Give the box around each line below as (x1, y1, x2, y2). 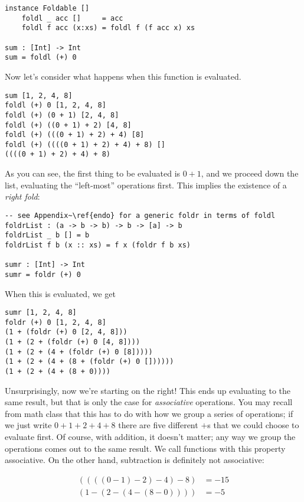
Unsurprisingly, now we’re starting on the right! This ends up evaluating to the (5, 384, 291, 396)
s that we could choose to (207, 419, 299, 431)
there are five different (118, 419, 198, 431)
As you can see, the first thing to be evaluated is (5, 167, 181, 180)
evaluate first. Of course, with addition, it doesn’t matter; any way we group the (5, 431, 296, 443)
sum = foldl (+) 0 (5, 53, 77, 62)
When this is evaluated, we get (5, 287, 116, 299)
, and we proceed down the (201, 167, 299, 180)
